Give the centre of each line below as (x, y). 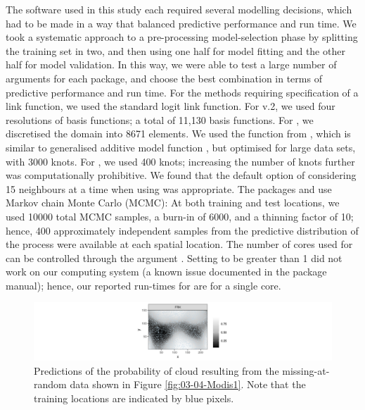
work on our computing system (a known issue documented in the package (166, 272)
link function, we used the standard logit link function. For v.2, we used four (171, 106)
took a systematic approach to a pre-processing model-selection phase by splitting (182, 37)
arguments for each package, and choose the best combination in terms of (164, 78)
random (50, 384)
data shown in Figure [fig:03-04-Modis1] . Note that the (188, 384)
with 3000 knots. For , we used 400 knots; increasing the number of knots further (180, 161)
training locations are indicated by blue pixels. (134, 398)
